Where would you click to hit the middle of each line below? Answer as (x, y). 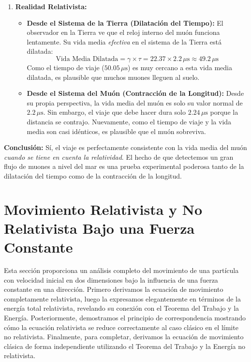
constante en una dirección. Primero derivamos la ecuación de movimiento (114, 289)
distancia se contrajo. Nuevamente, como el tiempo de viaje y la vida (129, 121)
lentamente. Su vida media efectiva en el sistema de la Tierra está (124, 41)
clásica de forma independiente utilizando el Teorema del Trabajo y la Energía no (125, 346)
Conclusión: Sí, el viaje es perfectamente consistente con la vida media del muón (125, 147)
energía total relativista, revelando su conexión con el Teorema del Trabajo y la (122, 308)
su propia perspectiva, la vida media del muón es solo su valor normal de (135, 102)
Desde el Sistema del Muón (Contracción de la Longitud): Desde (135, 93)
